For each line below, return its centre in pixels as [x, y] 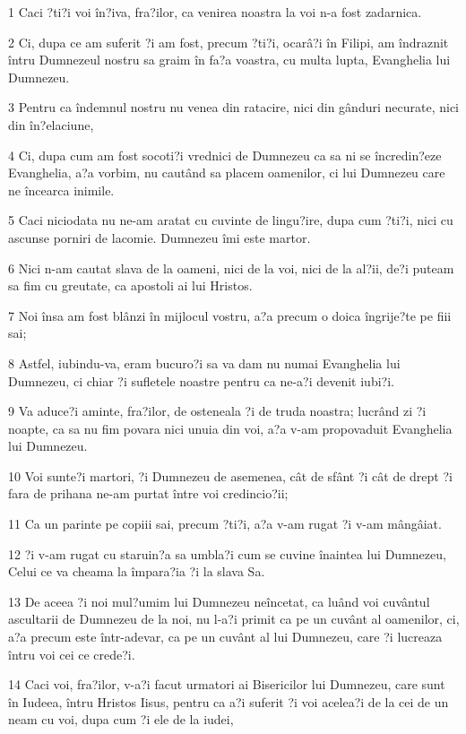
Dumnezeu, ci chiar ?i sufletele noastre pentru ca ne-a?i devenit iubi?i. [201, 380]
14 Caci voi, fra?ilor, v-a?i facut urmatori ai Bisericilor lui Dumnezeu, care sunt [227, 684]
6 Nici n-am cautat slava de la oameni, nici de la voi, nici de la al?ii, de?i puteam [231, 268]
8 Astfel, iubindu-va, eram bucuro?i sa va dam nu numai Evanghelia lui [204, 363]
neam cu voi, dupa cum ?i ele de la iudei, [121, 719]
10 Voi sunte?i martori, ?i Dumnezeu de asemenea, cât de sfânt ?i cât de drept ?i [230, 475]
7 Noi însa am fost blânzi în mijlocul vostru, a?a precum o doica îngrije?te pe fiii [230, 315]
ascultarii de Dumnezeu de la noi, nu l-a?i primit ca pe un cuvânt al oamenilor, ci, [234, 619]
